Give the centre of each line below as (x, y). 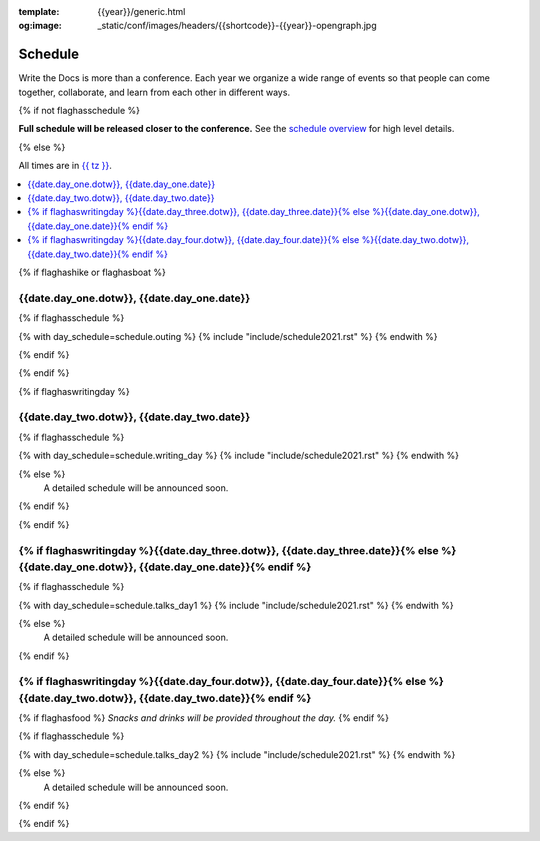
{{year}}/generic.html (141, 11)
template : (39, 11)
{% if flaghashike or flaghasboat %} (92, 272)
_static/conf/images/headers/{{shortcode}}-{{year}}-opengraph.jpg (237, 26)
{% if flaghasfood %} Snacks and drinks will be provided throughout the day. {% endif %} (204, 718)
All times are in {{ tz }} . (65, 166)
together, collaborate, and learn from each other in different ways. (154, 92)
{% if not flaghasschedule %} (79, 111)
